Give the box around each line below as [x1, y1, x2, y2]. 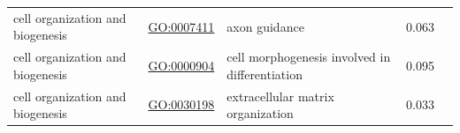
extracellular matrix [226, 86, 334, 105]
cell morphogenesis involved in [226, 48, 391, 66]
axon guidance [226, 17, 304, 35]
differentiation [226, 64, 303, 83]
